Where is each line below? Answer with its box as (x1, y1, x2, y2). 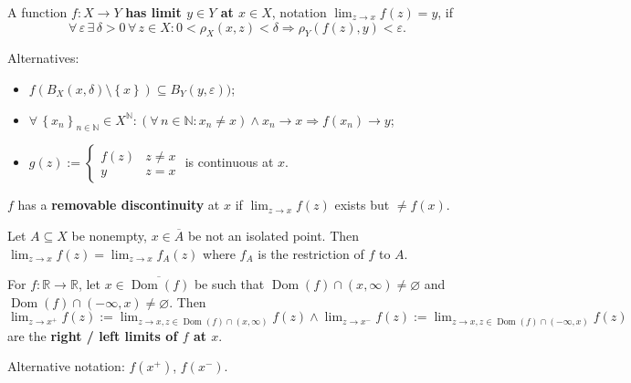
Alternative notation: (7, 357, 125, 376)
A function (7, 3, 68, 21)
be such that (194, 274, 265, 294)
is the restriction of (258, 243, 364, 263)
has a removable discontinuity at (17, 195, 220, 214)
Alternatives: (7, 48, 79, 67)
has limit (125, 3, 182, 21)
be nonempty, (71, 225, 147, 244)
